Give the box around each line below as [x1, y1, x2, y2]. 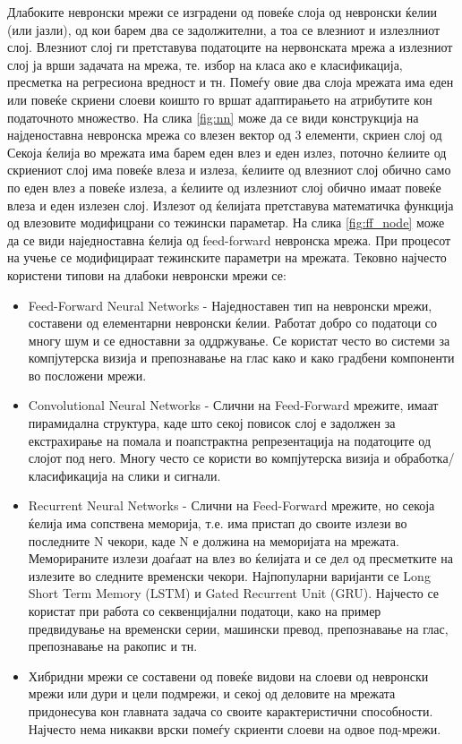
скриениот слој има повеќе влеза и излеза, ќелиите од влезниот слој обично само [7, 160, 451, 179]
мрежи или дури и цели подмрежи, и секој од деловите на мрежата [28, 684, 396, 703]
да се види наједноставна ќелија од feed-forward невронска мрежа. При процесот [7, 230, 451, 249]
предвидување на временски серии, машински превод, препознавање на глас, [28, 619, 449, 637]
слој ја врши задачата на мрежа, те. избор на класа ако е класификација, [7, 55, 403, 73]
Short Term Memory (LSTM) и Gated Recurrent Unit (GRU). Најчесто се [28, 584, 440, 603]
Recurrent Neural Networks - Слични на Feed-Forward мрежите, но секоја [28, 496, 435, 515]
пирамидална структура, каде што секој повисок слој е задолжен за [28, 414, 396, 432]
